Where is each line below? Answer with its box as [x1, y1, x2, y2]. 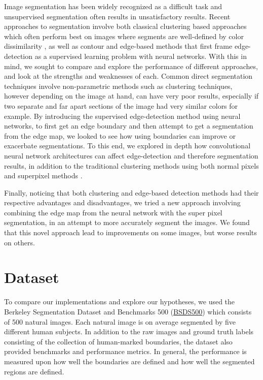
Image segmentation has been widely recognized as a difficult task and [4, 1, 222, 11]
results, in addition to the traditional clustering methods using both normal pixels [4, 160, 259, 171]
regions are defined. [4, 366, 64, 376]
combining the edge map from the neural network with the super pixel [4, 207, 222, 217]
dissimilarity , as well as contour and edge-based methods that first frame [4, 41, 233, 51]
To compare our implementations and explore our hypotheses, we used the [4, 296, 235, 307]
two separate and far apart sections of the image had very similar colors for [4, 100, 238, 111]
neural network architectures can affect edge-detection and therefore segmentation [4, 150, 258, 161]
